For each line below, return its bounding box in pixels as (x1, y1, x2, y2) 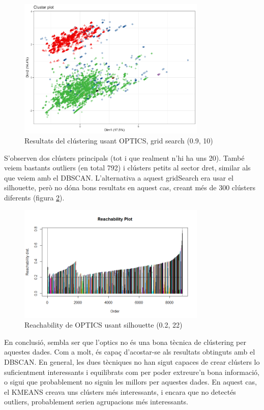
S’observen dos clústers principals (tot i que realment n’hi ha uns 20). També (4, 152, 245, 163)
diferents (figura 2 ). (4, 192, 65, 202)
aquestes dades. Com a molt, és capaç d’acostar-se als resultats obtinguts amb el (4, 346, 255, 357)
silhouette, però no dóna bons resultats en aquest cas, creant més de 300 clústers (4, 182, 255, 193)
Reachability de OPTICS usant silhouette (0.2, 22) (24, 319, 183, 330)
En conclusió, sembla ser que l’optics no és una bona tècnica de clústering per (4, 336, 246, 347)
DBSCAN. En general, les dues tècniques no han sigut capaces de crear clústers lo (4, 356, 260, 367)
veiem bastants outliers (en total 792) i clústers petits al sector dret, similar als (4, 162, 251, 173)
